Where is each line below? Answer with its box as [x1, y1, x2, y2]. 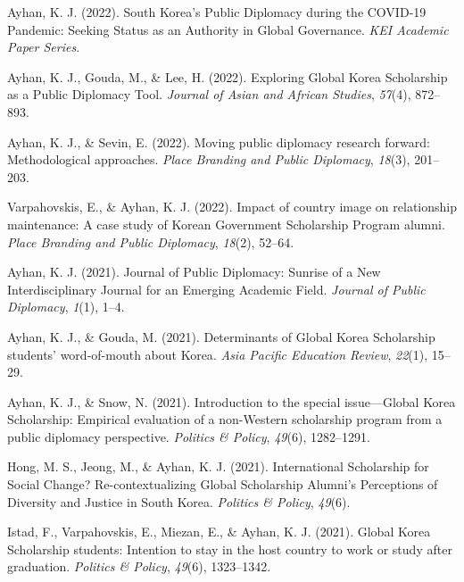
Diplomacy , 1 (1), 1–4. [7, 297, 125, 316]
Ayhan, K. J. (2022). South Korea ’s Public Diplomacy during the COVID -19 [7, 3, 427, 21]
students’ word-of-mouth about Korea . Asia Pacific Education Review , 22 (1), [7, 345, 428, 363]
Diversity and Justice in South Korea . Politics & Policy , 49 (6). [7, 492, 351, 511]
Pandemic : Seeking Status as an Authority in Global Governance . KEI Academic [7, 20, 449, 38]
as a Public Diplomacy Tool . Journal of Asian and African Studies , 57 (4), [7, 85, 411, 104]
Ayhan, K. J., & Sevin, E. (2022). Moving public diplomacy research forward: [7, 132, 430, 151]
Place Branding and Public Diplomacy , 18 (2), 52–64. [7, 232, 294, 251]
